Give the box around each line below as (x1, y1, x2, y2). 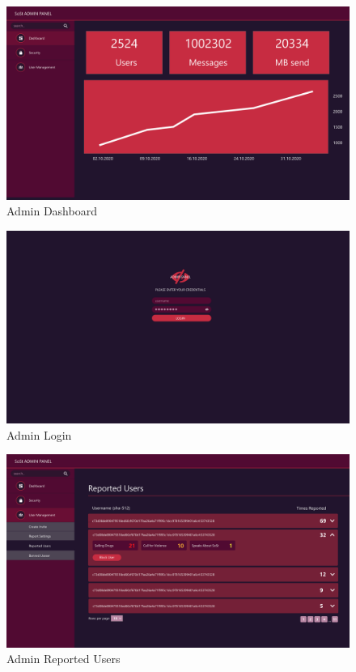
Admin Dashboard (6, 202, 97, 219)
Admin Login (6, 426, 72, 443)
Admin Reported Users (6, 650, 121, 667)
